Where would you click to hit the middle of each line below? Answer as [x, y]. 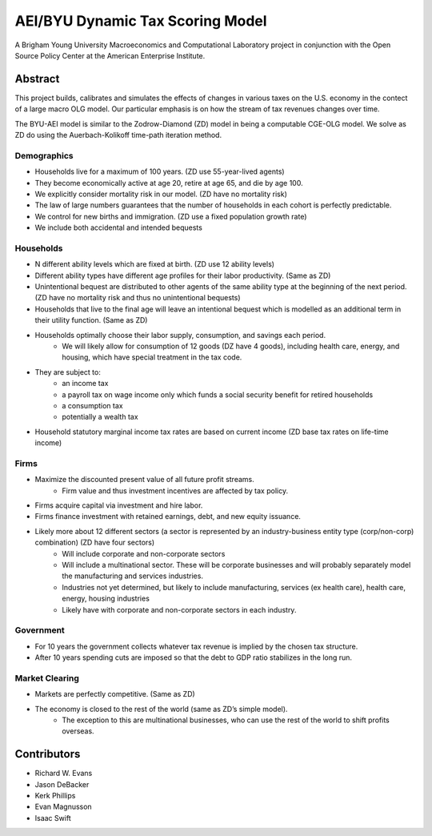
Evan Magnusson [63, 807]
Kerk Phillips [55, 796]
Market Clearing [47, 678]
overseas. [78, 731]
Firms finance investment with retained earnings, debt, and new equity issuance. [168, 516]
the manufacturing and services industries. [133, 576]
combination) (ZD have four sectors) [95, 543]
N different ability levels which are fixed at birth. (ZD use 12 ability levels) [155, 264]
